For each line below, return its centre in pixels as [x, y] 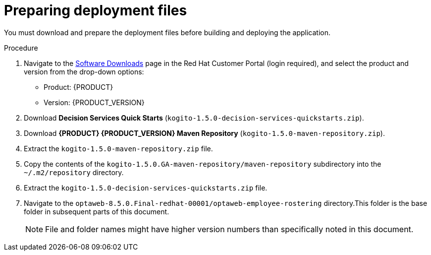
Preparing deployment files [96, 10]
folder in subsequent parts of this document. [97, 211]
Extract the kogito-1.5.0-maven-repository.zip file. [118, 148]
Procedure [21, 48]
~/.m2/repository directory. [74, 172]
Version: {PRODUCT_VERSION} [94, 102]
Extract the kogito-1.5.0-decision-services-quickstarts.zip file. [146, 188]
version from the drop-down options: [84, 71]
